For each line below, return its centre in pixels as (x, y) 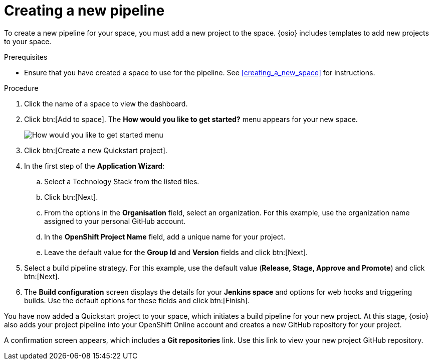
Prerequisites (26, 57)
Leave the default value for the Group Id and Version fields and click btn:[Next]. (176, 252)
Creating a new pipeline (84, 11)
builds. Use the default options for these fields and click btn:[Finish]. (137, 300)
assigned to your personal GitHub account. (115, 221)
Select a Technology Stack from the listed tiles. (122, 181)
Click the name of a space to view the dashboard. (106, 103)
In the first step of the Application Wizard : (94, 166)
